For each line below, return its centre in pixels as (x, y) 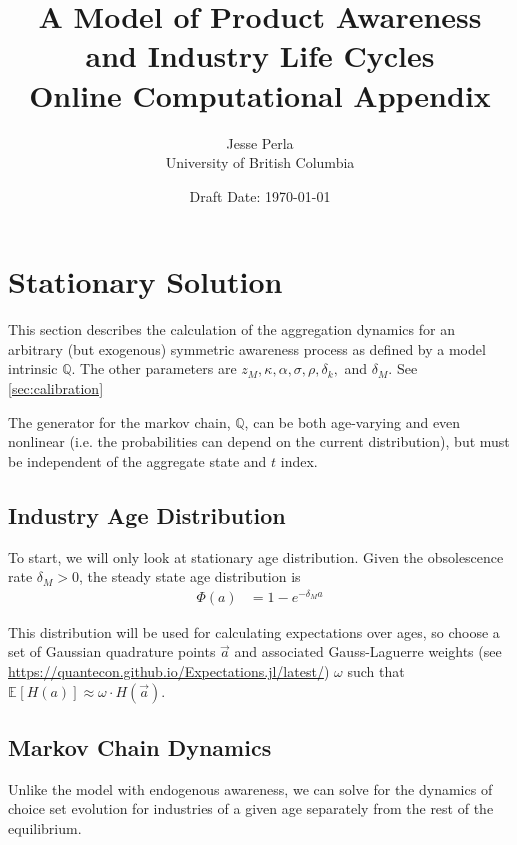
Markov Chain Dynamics (140, 747)
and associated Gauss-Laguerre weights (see (368, 651)
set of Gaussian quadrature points (112, 651)
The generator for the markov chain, (119, 421)
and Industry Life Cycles (260, 55)
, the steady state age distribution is (189, 576)
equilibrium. (45, 828)
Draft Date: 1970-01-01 (260, 195)
